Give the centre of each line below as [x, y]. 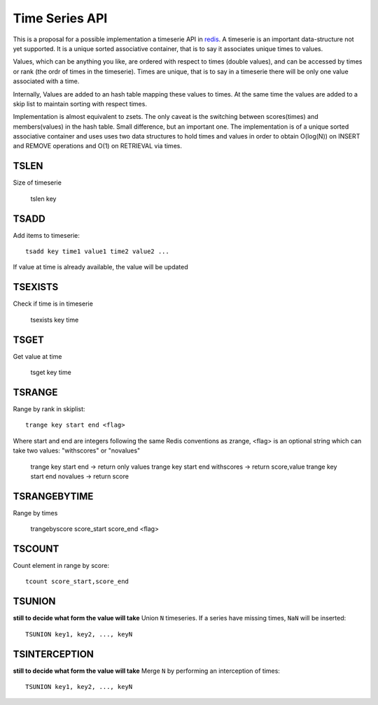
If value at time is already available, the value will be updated [100, 267]
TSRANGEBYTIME [53, 496]
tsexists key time [55, 320]
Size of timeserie [37, 183]
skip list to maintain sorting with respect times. [80, 104]
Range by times [35, 513]
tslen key [43, 199]
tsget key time [51, 372]
